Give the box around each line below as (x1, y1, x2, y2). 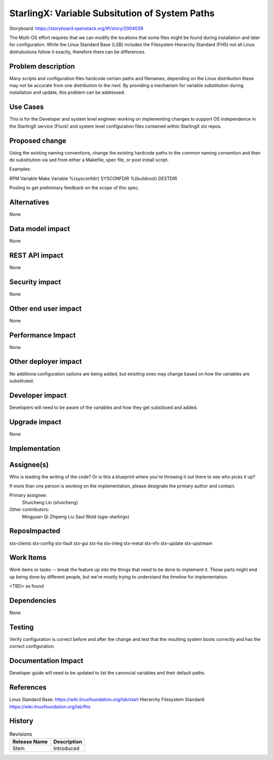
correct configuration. (9, 643, 55, 650)
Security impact (9, 278, 61, 286)
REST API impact (9, 251, 63, 259)
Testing (9, 623, 34, 631)
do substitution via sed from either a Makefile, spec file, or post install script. (9, 157, 169, 163)
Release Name (12, 738, 48, 745)
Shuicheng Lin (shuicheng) (22, 499, 78, 505)
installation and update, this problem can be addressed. (9, 89, 125, 96)
